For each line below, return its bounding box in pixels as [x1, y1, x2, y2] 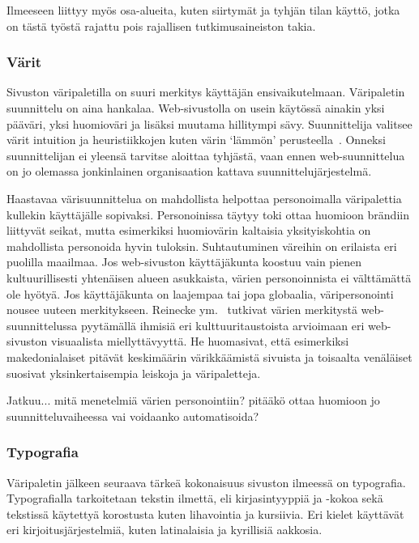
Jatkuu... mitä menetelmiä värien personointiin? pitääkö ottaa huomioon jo [6, 392, 380, 409]
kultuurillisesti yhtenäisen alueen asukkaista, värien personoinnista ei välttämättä [6, 269, 412, 286]
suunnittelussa [6, 316, 78, 333]
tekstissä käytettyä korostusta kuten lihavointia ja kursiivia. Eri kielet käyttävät [6, 505, 404, 522]
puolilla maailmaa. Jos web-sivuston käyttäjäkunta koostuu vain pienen [6, 253, 362, 270]
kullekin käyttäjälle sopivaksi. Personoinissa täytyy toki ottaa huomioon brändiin [6, 206, 409, 223]
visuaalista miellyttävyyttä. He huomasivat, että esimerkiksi [50, 333, 349, 350]
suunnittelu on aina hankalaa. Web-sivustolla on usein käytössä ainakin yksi [6, 100, 385, 116]
